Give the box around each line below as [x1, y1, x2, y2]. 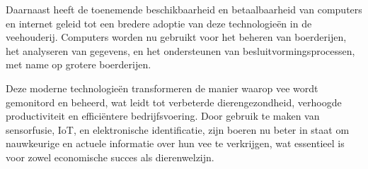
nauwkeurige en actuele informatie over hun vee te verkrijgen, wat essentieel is [6, 136, 345, 151]
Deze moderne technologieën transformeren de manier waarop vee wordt [6, 80, 318, 95]
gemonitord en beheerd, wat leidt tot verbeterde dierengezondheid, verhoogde [6, 94, 342, 109]
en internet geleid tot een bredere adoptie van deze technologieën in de [6, 15, 312, 30]
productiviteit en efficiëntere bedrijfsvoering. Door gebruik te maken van [6, 108, 320, 123]
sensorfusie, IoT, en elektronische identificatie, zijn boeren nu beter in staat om [6, 122, 350, 137]
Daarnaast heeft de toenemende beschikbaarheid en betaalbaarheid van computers [6, 2, 362, 16]
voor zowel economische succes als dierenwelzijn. [6, 149, 214, 164]
